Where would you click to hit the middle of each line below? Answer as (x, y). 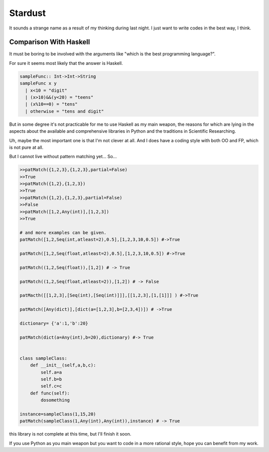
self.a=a (51, 372)
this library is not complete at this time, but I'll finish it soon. (70, 434)
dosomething (55, 400)
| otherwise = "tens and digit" (65, 111)
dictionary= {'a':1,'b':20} (54, 323)
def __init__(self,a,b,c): (63, 365)
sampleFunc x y (38, 83)
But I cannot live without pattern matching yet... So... (63, 157)
